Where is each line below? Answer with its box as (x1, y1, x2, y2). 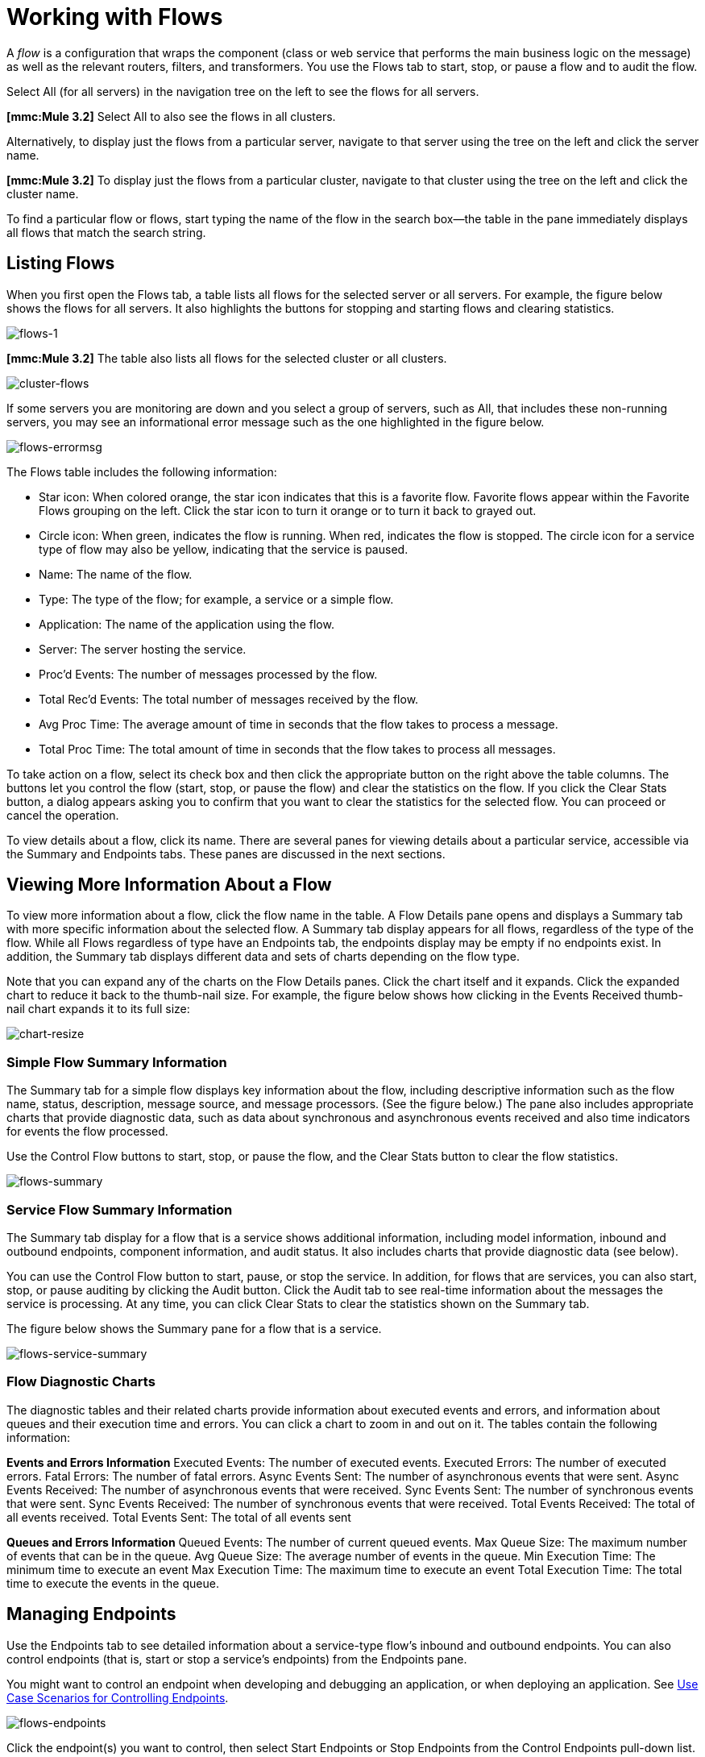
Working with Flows (6, 3, 223, 31)
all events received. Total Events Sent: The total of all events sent (6, 1510, 351, 1524)
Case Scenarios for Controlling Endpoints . (6, 1690, 229, 1705)
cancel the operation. (6, 808, 119, 822)
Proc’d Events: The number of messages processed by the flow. (39, 667, 378, 681)
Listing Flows (6, 253, 115, 274)
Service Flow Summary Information (6, 1201, 233, 1218)
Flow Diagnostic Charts (6, 1373, 156, 1390)
